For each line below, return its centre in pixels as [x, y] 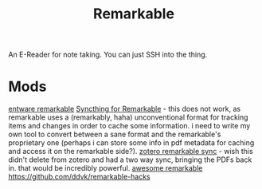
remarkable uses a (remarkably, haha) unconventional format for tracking [128, 117]
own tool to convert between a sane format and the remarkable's [115, 134]
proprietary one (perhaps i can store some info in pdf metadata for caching [131, 143]
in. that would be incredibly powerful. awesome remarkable [106, 168]
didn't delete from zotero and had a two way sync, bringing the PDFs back [130, 159]
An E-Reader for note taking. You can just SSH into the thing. [108, 55]
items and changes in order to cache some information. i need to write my [129, 126]
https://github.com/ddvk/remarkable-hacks [79, 177]
